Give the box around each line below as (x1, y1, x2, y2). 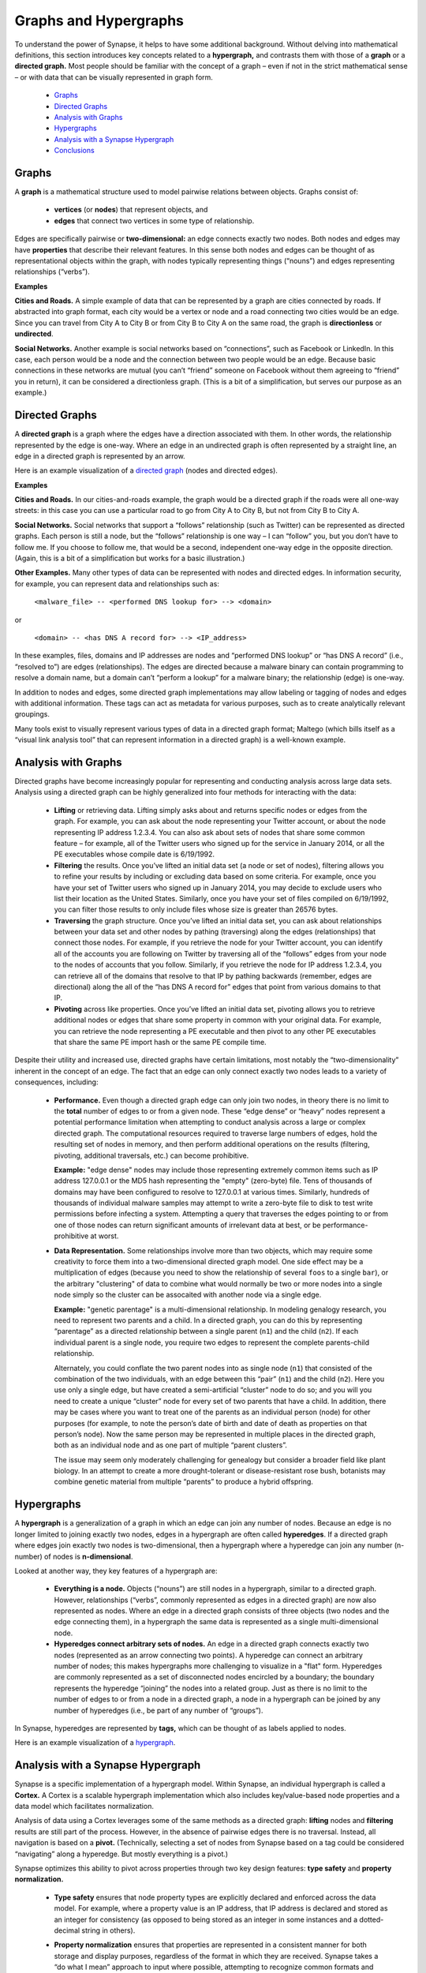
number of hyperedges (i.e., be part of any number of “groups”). (54, 1705, 263, 1715)
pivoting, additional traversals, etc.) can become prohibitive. (54, 1151, 249, 1160)
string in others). (81, 1926, 136, 1935)
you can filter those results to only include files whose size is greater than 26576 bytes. (54, 904, 338, 915)
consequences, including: (14, 1077, 99, 1087)
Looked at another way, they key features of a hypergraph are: (14, 1566, 218, 1575)
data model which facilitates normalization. (14, 1802, 154, 1811)
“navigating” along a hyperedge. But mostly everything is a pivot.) (14, 1849, 229, 1859)
